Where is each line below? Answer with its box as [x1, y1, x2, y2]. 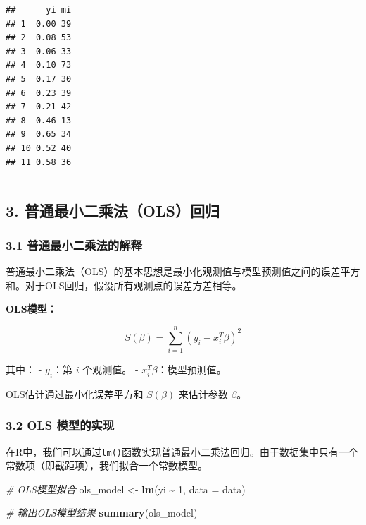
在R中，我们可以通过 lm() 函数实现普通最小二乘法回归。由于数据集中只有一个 [6, 444, 358, 459]
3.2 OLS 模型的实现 [6, 416, 115, 434]
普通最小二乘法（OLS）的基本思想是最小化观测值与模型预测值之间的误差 [6, 264, 341, 279]
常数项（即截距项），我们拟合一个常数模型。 [6, 458, 208, 473]
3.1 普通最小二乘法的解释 [6, 236, 142, 253]
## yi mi [6, 5, 72, 15]
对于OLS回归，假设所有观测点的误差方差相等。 [25, 277, 242, 292]
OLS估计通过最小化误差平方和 [6, 386, 144, 401]
